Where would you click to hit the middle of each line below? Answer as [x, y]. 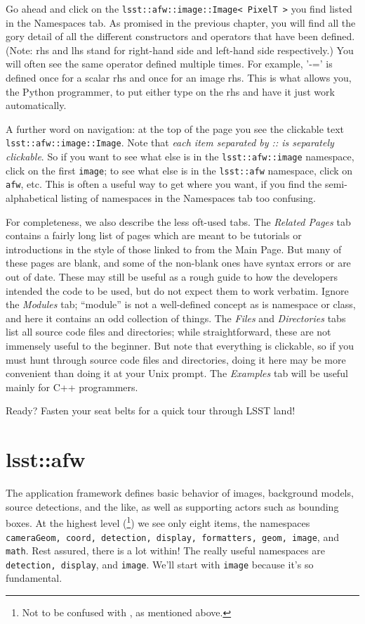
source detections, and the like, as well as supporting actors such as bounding [172, 506]
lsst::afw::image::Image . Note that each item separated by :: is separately [170, 142]
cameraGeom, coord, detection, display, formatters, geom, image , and [172, 536]
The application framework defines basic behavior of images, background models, [180, 493]
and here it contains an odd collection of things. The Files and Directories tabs [176, 318]
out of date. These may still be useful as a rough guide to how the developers [172, 276]
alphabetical [32, 198]
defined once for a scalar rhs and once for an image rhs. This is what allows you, [179, 78]
